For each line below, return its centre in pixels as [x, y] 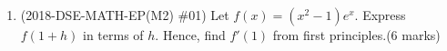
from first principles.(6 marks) [356, 35]
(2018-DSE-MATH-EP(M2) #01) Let [125, 15]
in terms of [113, 35]
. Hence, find [190, 35]
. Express [380, 15]
